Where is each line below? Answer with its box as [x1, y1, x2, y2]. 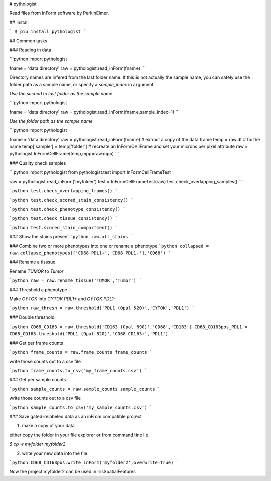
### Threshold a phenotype [9, 286, 67, 293]
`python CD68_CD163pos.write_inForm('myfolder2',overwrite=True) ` [9, 459, 179, 465]
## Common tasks [9, 38, 48, 44]
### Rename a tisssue [9, 259, 56, 265]
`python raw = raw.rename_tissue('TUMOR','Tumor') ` [9, 278, 142, 283]
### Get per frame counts [9, 340, 64, 346]
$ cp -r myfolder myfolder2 [9, 441, 66, 447]
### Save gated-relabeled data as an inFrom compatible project [9, 413, 142, 419]
